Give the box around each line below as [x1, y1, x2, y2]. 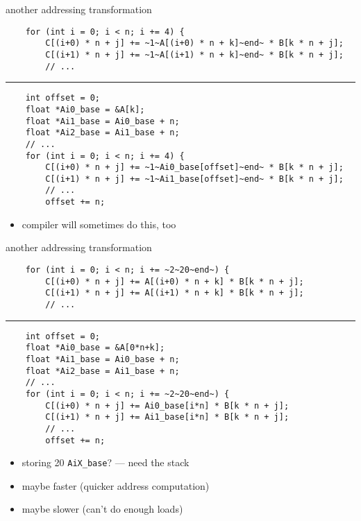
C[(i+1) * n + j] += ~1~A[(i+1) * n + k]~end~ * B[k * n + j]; [45, 49, 344, 60]
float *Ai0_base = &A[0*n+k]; [25, 343, 165, 353]
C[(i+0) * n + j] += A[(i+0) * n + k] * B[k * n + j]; [45, 276, 304, 287]
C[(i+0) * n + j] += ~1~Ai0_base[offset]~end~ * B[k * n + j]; [45, 162, 344, 173]
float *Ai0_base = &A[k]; [25, 104, 145, 114]
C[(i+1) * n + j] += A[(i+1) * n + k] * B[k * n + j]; [45, 288, 304, 298]
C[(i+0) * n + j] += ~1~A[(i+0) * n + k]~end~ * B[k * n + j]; [45, 38, 344, 49]
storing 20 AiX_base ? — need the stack [22, 455, 190, 470]
